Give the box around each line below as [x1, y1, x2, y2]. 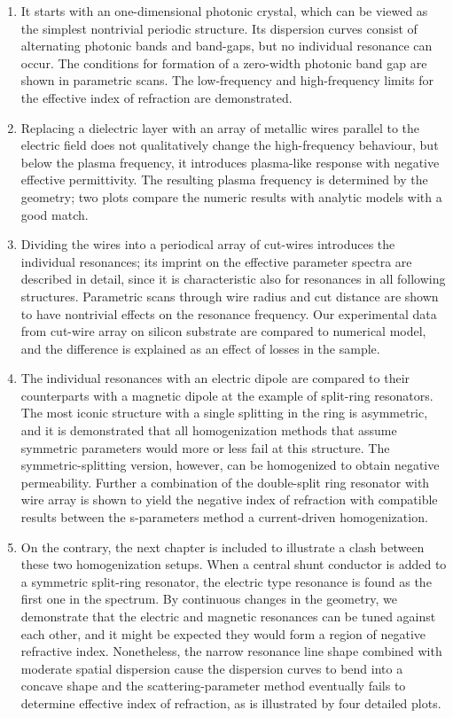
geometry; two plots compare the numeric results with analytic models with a [20, 187, 442, 206]
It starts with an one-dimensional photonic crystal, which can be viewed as [20, 2, 428, 20]
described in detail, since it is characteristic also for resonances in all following [20, 269, 446, 288]
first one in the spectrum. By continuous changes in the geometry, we [20, 589, 397, 608]
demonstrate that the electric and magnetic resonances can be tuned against [20, 607, 436, 625]
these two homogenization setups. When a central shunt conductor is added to [20, 555, 447, 574]
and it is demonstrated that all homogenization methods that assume [20, 421, 397, 440]
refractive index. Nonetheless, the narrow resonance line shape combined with [20, 642, 442, 660]
